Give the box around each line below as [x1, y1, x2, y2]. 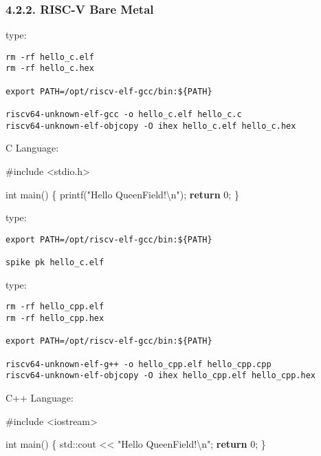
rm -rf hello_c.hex [5, 63, 94, 74]
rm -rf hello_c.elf [5, 52, 94, 62]
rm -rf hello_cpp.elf [5, 302, 104, 312]
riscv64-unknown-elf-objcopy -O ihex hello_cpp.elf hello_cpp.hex [5, 371, 316, 381]
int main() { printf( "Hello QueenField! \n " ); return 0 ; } [5, 187, 239, 201]
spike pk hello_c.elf [5, 258, 104, 268]
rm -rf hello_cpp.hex [5, 313, 104, 323]
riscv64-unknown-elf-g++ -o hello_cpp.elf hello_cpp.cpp [5, 359, 272, 369]
